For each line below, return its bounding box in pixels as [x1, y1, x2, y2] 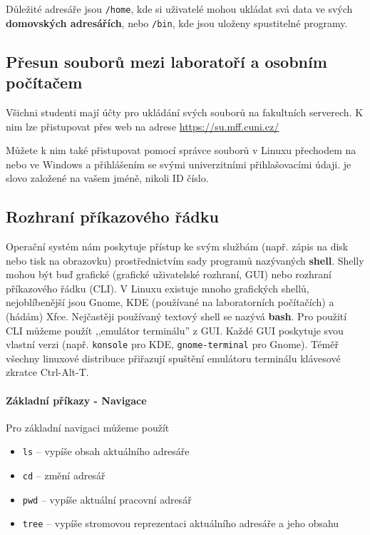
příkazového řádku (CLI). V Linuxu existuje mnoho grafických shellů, [6, 280, 309, 295]
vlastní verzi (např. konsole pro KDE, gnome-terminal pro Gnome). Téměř [6, 337, 339, 352]
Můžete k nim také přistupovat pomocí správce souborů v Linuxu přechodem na [6, 143, 356, 158]
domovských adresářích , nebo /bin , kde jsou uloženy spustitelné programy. [6, 15, 348, 30]
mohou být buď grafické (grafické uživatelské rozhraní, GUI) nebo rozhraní [6, 267, 332, 282]
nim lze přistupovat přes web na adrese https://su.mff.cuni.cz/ [6, 118, 279, 133]
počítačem [6, 71, 83, 93]
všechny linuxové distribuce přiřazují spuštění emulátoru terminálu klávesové [6, 350, 341, 365]
